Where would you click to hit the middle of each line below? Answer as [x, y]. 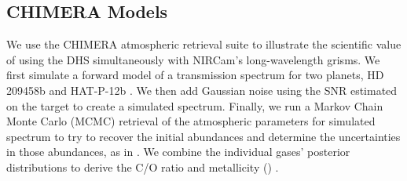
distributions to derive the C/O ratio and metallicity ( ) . [143, 167]
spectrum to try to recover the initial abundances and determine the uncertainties [203, 136]
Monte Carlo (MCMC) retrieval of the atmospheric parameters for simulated [191, 121]
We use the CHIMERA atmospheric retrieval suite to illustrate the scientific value [204, 44]
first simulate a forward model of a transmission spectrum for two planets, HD [195, 75]
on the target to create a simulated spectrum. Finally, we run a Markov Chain [195, 105]
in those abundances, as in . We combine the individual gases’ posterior [178, 152]
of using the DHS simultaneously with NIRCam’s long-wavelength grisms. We [193, 59]
